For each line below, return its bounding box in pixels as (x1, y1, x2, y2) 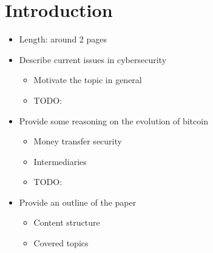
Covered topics (33, 237, 89, 249)
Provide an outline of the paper (19, 195, 137, 208)
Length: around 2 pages (19, 33, 107, 46)
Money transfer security (33, 135, 122, 147)
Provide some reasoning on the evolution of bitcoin (19, 114, 208, 127)
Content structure (33, 216, 100, 229)
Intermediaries (33, 155, 87, 167)
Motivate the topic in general (33, 73, 142, 86)
